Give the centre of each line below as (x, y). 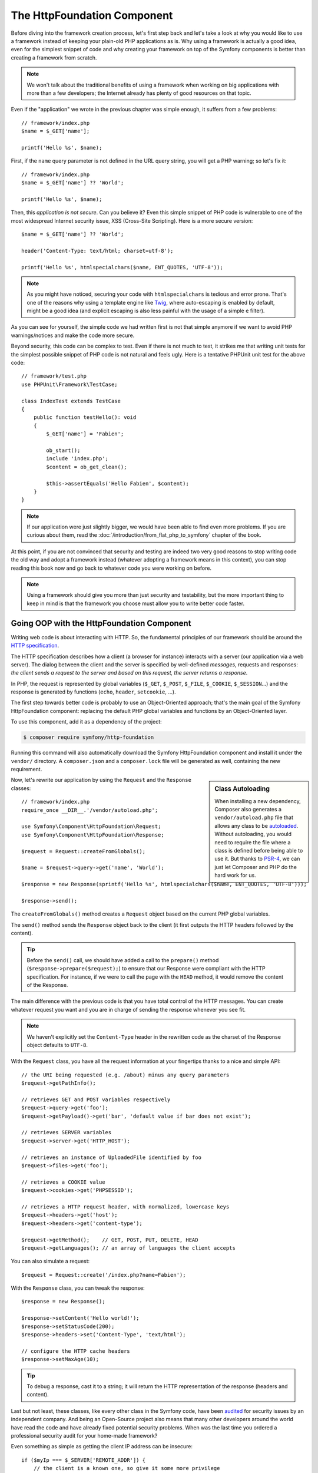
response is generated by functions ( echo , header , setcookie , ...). (93, 692)
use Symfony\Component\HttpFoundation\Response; (93, 835)
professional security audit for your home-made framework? (84, 1435)
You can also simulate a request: (50, 1261)
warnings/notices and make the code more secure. (73, 335)
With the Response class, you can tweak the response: (78, 1288)
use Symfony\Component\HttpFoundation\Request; (91, 827)
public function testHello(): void (85, 417)
